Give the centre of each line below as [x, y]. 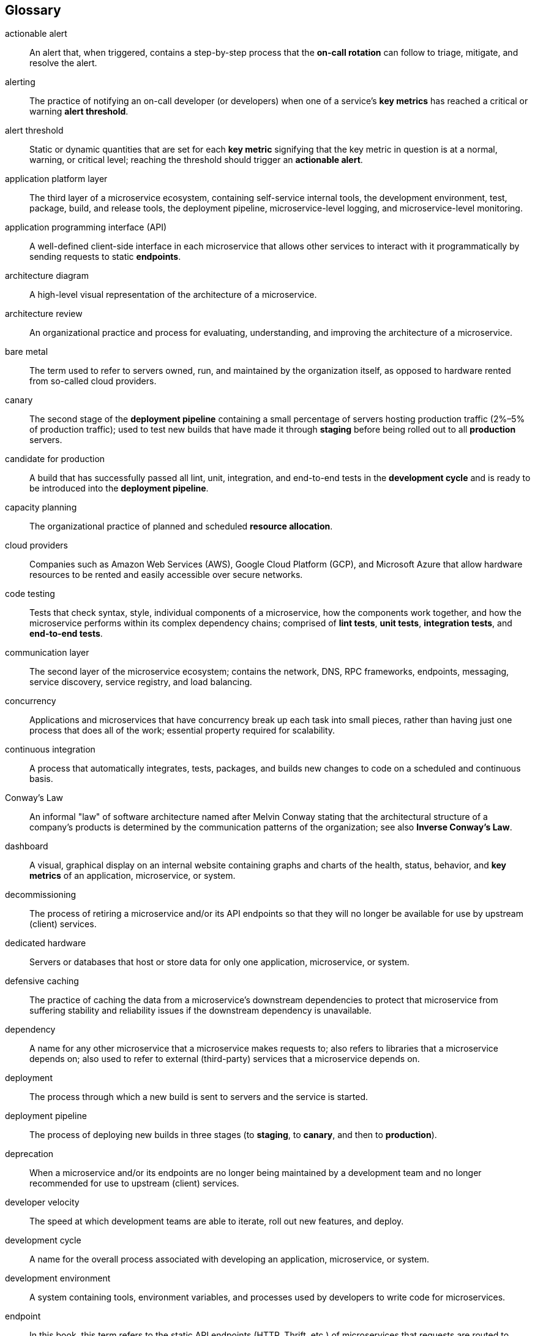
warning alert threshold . [79, 112]
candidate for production [55, 459]
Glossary [33, 10]
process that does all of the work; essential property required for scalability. [182, 731]
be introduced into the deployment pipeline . [119, 488]
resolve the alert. [63, 63]
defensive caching [42, 981]
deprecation [29, 1154]
